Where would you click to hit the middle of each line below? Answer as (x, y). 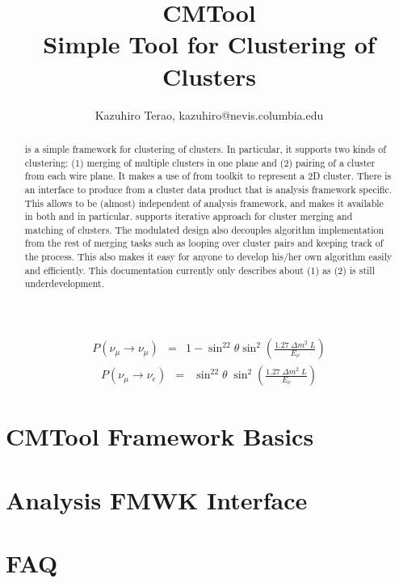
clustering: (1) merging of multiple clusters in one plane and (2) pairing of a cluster (200, 162)
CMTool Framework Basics (160, 436)
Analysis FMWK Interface (157, 499)
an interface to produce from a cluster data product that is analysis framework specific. (208, 189)
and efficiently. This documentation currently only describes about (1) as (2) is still (199, 270)
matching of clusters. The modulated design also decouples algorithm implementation (204, 229)
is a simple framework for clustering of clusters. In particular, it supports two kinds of (205, 148)
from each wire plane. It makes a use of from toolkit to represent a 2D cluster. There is (208, 176)
